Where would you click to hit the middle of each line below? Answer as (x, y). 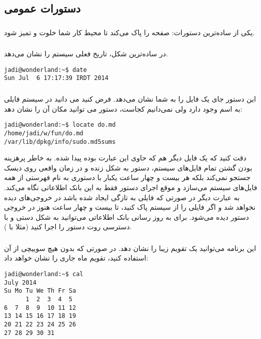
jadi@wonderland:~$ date (46, 70)
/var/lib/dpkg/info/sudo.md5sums (60, 142)
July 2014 (20, 282)
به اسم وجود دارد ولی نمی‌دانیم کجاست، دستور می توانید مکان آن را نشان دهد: (123, 108)
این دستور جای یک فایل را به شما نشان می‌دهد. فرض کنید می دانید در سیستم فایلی (130, 99)
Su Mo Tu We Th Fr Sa (40, 291)
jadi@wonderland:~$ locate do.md (60, 125)
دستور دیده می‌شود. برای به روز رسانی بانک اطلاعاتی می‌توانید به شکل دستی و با (127, 217)
